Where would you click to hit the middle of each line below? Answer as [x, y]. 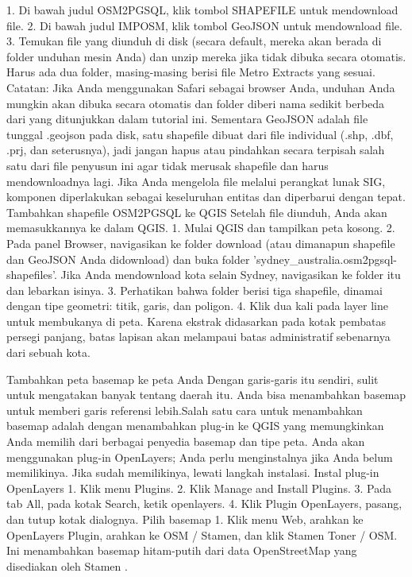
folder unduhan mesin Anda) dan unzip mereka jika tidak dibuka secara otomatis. [206, 56]
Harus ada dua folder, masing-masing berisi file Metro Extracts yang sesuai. [191, 72]
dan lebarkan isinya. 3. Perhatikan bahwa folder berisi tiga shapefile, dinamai [194, 290]
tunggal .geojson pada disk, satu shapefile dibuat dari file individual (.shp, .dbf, [200, 134]
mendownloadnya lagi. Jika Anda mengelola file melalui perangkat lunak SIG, [196, 181]
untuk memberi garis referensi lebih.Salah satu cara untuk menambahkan [185, 410]
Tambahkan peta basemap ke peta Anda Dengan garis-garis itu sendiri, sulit [193, 379]
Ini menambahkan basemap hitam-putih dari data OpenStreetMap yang [182, 550]
